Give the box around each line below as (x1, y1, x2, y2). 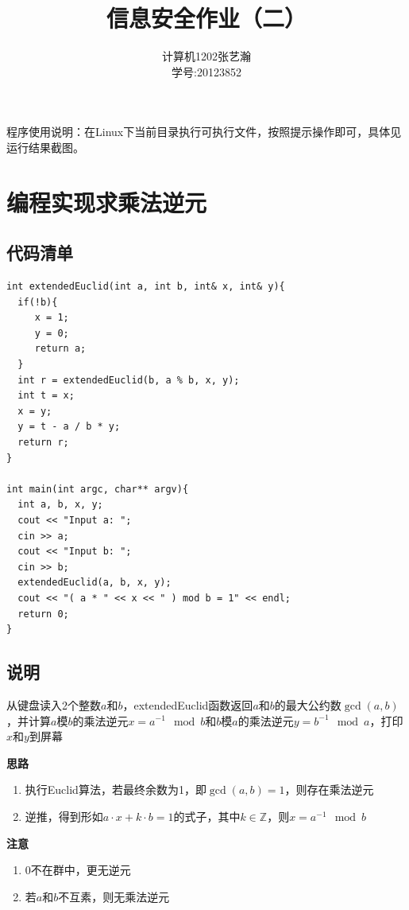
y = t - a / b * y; (17, 421, 121, 433)
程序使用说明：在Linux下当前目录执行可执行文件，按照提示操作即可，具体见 (6, 123, 402, 140)
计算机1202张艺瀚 (162, 48, 251, 64)
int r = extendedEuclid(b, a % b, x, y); (17, 374, 240, 386)
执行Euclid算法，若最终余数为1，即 (25, 781, 206, 798)
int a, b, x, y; (17, 499, 103, 511)
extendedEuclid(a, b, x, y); (17, 577, 172, 589)
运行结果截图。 (6, 138, 84, 155)
